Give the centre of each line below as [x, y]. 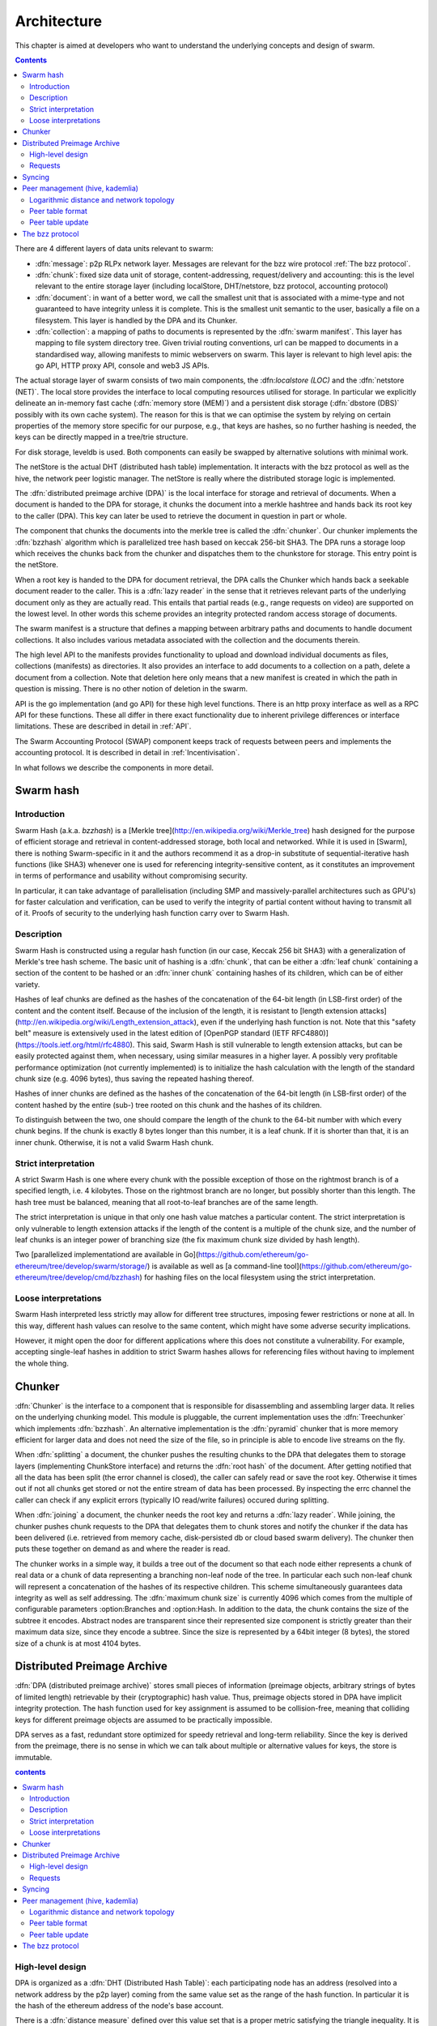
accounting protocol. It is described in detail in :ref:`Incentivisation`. [127, 753]
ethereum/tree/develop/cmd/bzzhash [78, 1277]
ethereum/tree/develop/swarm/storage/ [81, 1266]
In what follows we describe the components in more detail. [115, 767]
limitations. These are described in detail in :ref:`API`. [103, 726]
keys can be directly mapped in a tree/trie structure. [102, 437]
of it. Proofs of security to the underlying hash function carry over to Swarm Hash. [152, 913]
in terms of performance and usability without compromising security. [132, 876]
